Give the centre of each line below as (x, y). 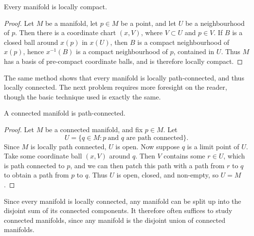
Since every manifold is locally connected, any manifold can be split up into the (123, 201)
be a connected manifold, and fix (94, 129)
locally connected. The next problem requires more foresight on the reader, (116, 87)
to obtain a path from (36, 175)
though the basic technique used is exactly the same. (82, 96)
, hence (34, 51)
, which (234, 156)
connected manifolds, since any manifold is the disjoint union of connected (115, 220)
